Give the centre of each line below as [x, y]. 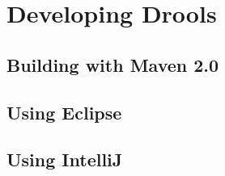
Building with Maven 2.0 [113, 64]
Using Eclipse [64, 112]
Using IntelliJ [65, 159]
